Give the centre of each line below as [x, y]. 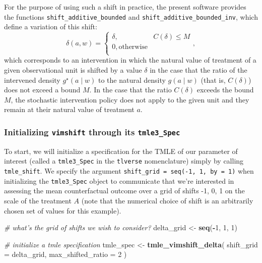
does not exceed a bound [42, 90]
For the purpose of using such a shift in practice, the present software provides [125, 7]
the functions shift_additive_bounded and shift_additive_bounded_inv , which [131, 16]
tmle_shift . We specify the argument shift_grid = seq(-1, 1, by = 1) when [129, 171]
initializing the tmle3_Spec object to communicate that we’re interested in [119, 180]
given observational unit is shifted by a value [73, 70]
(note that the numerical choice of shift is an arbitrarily [167, 200]
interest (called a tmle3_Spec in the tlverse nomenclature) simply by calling [124, 161]
